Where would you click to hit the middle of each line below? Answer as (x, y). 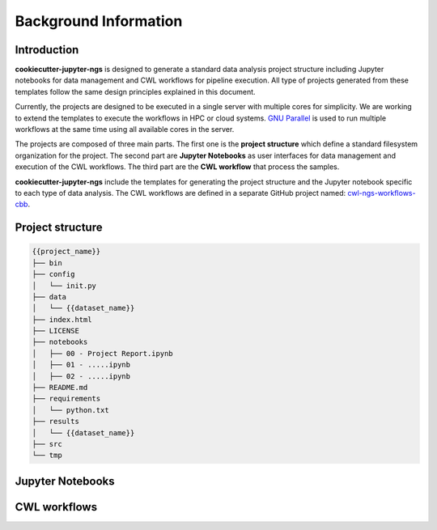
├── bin (47, 263)
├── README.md (60, 388)
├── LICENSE (56, 331)
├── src (47, 444)
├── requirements (66, 399)
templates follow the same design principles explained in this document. (135, 91)
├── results (56, 422)
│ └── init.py (64, 286)
